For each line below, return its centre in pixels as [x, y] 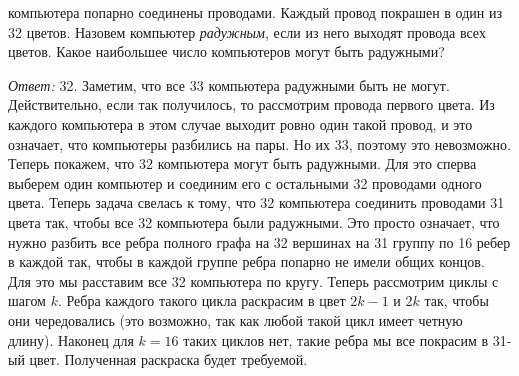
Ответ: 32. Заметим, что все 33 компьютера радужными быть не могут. [229, 84]
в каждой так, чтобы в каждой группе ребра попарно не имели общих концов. [246, 261]
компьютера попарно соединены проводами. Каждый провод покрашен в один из [255, 12]
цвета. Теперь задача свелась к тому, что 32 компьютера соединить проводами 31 [256, 202]
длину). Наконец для [71, 339]
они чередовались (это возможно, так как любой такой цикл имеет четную [235, 319]
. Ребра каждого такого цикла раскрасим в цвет [201, 300]
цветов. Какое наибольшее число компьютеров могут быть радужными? [226, 51]
